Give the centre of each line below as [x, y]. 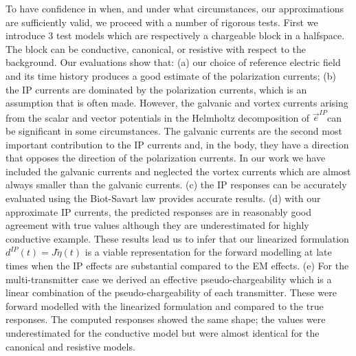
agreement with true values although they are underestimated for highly [157, 225]
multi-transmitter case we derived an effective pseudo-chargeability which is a [169, 279]
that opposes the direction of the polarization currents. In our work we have [166, 158]
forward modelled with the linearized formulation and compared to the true [165, 305]
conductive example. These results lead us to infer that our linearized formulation [177, 238]
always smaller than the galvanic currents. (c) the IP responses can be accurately [176, 185]
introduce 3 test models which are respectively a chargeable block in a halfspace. [175, 35]
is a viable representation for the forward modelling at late [208, 252]
